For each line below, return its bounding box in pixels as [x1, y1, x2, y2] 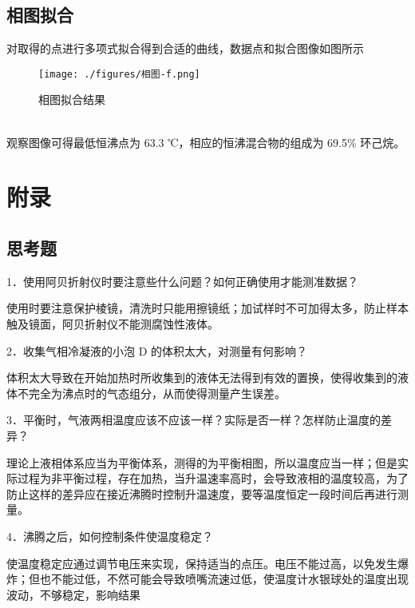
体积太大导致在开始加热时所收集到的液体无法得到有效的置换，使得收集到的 [6, 369, 397, 386]
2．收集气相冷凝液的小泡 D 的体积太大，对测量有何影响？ [6, 342, 308, 359]
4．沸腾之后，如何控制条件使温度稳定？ [6, 527, 213, 544]
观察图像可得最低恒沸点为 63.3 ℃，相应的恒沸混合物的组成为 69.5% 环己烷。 [6, 133, 405, 150]
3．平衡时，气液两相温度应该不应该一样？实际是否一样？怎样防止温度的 [6, 411, 381, 428]
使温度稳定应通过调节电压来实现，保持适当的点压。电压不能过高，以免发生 [6, 554, 397, 571]
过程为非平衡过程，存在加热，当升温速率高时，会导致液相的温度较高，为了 [17, 470, 409, 487]
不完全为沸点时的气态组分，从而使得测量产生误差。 [17, 384, 286, 401]
